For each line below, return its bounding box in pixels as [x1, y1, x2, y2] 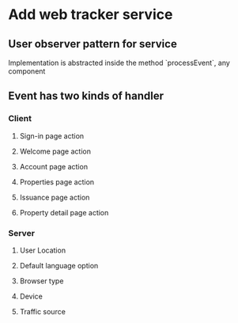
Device [19, 291, 43, 301]
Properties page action [19, 177, 95, 187]
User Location [19, 245, 66, 255]
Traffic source [19, 306, 66, 316]
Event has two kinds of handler [8, 89, 164, 103]
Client [8, 113, 32, 124]
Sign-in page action [19, 131, 85, 140]
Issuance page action [19, 192, 90, 202]
